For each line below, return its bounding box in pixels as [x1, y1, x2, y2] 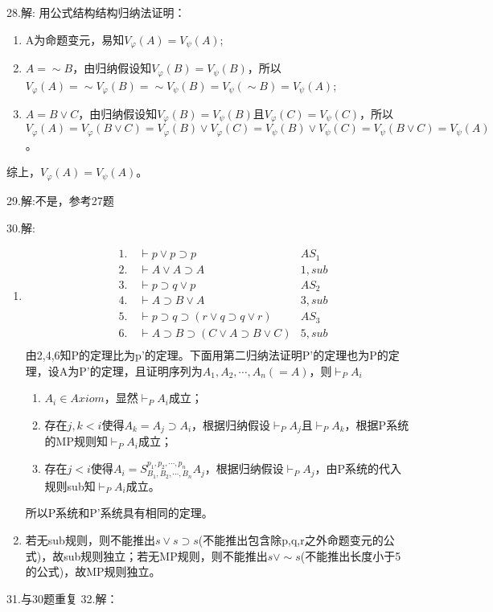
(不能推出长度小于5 [300, 547, 401, 564]
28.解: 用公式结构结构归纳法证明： [6, 4, 186, 20]
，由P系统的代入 [314, 460, 402, 477]
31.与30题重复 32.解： [6, 589, 118, 606]
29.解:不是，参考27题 [6, 191, 114, 208]
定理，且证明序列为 [101, 362, 203, 379]
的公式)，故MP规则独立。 [25, 563, 161, 580]
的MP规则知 [44, 433, 108, 450]
